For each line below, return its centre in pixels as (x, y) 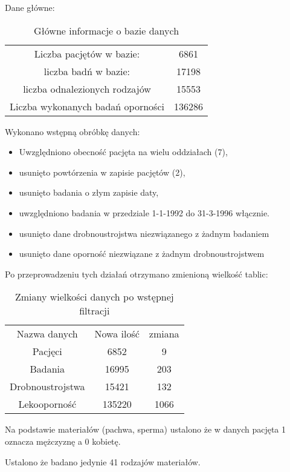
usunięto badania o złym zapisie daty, (89, 192)
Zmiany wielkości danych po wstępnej (94, 297)
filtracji (95, 311)
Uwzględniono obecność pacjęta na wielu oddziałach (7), (123, 152)
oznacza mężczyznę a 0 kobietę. (63, 441)
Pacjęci (47, 351)
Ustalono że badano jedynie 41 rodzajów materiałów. (103, 461)
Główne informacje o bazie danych (106, 30)
